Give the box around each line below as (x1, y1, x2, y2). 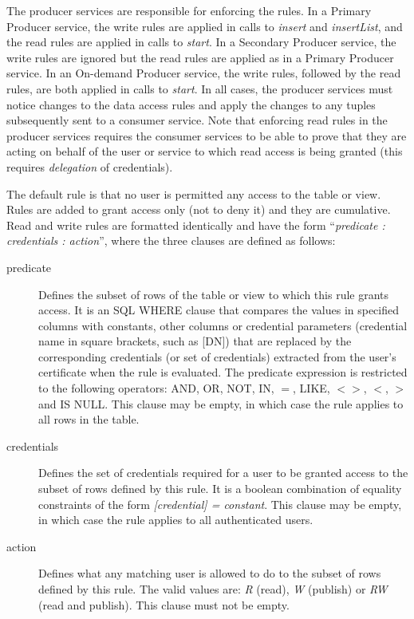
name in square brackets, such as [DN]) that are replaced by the (38, 333, 352, 349)
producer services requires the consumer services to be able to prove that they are (6, 127, 407, 144)
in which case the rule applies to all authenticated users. (38, 511, 313, 528)
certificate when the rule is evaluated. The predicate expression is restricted (38, 364, 408, 380)
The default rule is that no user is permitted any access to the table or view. (6, 185, 381, 202)
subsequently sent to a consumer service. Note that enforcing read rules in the (6, 112, 388, 128)
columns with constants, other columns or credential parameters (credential (38, 317, 408, 333)
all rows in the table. (38, 411, 140, 428)
